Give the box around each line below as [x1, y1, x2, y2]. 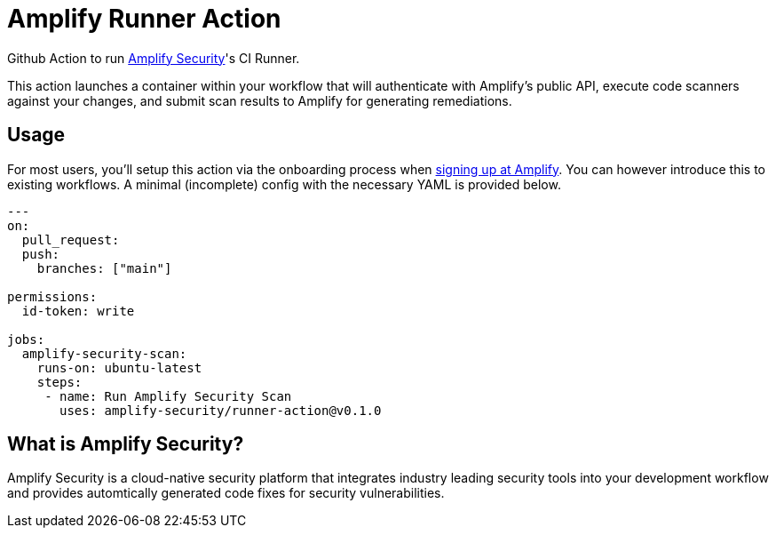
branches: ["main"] [36, 260, 172, 275]
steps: [36, 374, 83, 389]
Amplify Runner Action [7, 4, 281, 34]
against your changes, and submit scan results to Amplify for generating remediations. [7, 92, 512, 108]
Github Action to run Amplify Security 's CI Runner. [7, 50, 300, 66]
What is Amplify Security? [7, 433, 244, 456]
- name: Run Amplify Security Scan [44, 388, 292, 403]
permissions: [7, 289, 98, 304]
